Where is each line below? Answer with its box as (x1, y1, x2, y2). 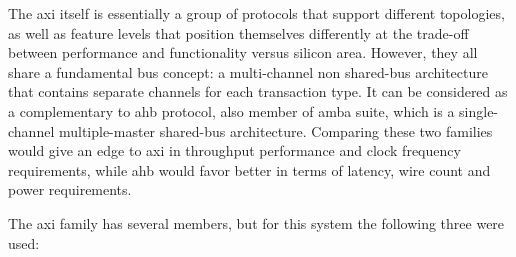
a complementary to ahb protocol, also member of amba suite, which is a (8, 100, 455, 121)
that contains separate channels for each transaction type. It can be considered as (8, 81, 508, 102)
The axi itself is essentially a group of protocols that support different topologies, (8, 3, 505, 23)
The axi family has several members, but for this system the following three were (8, 212, 505, 233)
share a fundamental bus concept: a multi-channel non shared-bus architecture (8, 61, 488, 82)
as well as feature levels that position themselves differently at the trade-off (8, 22, 469, 43)
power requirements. (8, 179, 132, 200)
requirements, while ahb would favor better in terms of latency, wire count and (8, 159, 491, 180)
